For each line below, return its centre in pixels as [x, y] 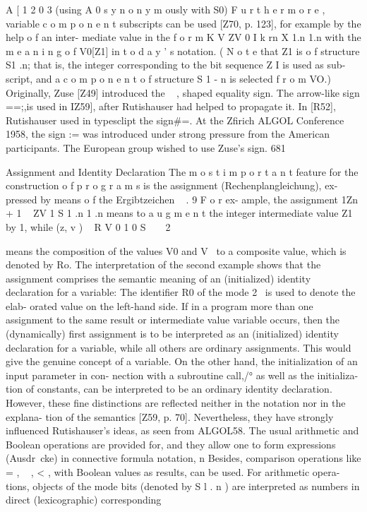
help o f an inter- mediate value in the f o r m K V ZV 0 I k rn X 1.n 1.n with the [183, 37]
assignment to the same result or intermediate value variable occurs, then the [173, 320]
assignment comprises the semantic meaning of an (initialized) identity [158, 278]
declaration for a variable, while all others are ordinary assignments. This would [179, 347]
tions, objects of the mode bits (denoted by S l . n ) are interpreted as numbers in [183, 486]
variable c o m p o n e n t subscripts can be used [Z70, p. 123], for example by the [183, 23]
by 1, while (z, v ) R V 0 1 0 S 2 [88, 226]
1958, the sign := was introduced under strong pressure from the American [168, 134]
